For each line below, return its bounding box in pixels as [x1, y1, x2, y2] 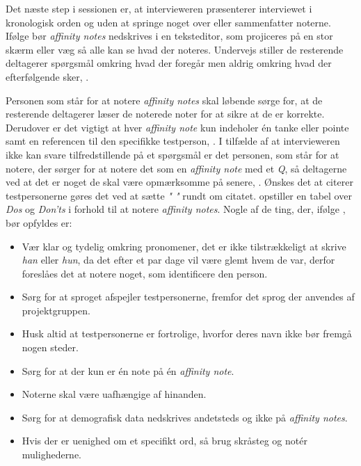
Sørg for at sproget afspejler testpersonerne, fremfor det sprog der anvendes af [22, 289, 355, 304]
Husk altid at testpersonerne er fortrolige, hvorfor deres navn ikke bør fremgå [22, 326, 352, 341]
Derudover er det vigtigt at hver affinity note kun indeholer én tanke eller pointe [6, 120, 349, 134]
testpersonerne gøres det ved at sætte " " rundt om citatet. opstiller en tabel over [6, 188, 352, 202]
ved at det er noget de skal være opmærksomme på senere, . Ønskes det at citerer [6, 175, 353, 189]
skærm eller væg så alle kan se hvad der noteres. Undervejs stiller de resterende [6, 42, 344, 56]
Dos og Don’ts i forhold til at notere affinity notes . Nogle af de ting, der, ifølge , [6, 202, 346, 216]
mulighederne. [22, 447, 82, 462]
